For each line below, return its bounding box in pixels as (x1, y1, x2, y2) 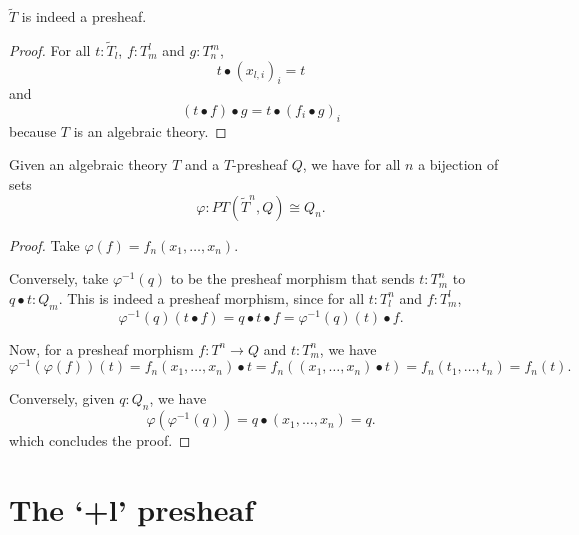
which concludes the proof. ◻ (9, 430, 191, 451)
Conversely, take (9, 268, 109, 289)
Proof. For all (9, 40, 91, 61)
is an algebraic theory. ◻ (73, 120, 227, 141)
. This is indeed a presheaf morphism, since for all (58, 287, 365, 308)
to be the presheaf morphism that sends (170, 268, 415, 289)
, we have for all (302, 154, 401, 175)
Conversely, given (9, 388, 115, 409)
